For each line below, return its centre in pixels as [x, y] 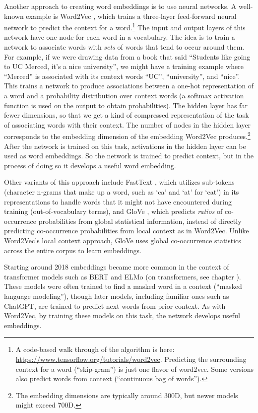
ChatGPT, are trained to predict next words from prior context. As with [115, 306]
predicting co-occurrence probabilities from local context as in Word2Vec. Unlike [127, 231]
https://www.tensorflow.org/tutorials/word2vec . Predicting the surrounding [131, 359]
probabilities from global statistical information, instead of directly [140, 221]
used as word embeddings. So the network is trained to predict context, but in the [129, 156]
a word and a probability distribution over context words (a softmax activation [124, 95]
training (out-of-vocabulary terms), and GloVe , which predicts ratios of [113, 211]
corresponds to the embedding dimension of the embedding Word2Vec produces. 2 [127, 136]
